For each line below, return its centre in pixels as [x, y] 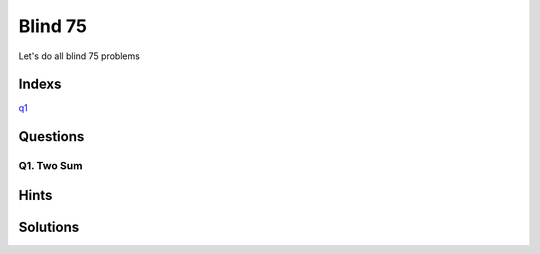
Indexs [40, 84]
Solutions [49, 226]
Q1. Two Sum [50, 166]
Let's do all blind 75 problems [79, 56]
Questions [51, 136]
